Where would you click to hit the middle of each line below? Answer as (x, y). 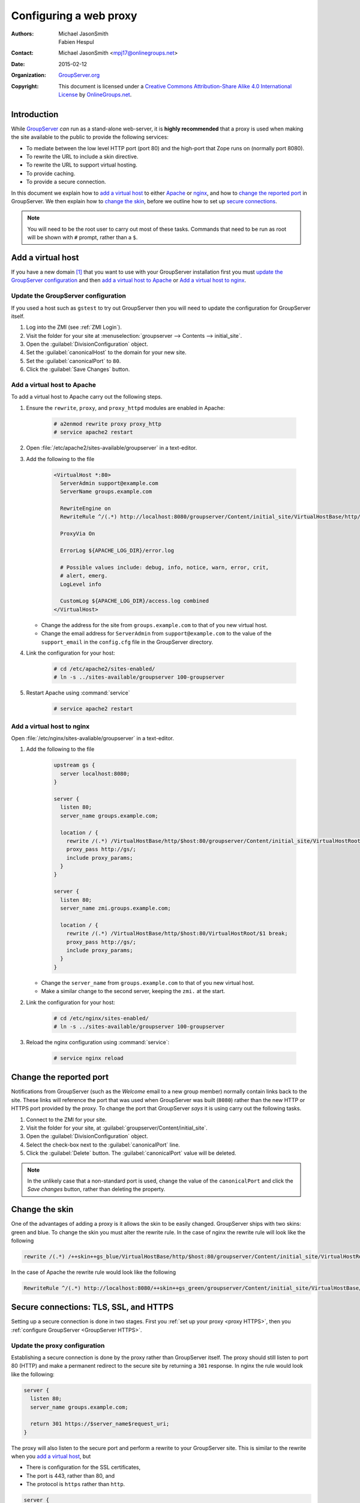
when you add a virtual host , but (51, 1456)
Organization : (28, 75)
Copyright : (25, 86)
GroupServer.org (79, 75)
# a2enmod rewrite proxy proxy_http (108, 424)
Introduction (35, 114)
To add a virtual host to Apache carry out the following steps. (87, 397)
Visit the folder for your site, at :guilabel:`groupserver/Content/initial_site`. (117, 1128)
